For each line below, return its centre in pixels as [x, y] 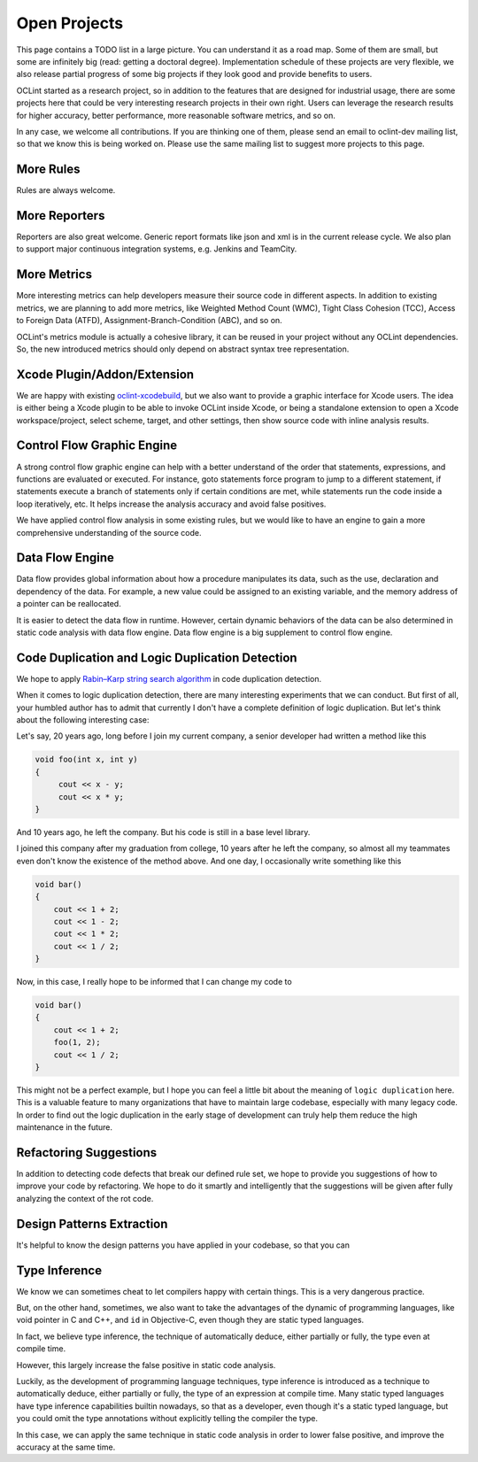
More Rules [48, 170]
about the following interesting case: [83, 720]
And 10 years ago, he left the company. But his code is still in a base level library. [163, 832]
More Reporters [61, 216]
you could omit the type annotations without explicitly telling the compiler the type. [167, 1419]
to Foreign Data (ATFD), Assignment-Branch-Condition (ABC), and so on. [149, 321]
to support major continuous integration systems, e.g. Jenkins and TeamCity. [157, 249]
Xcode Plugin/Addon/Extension [105, 374]
